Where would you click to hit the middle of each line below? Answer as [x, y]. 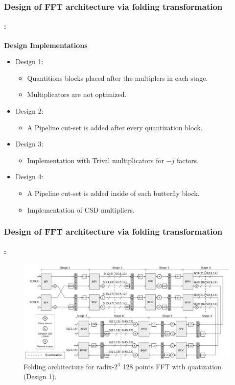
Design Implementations [46, 45]
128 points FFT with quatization [172, 367]
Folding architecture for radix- [69, 367]
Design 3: [29, 144]
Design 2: [29, 111]
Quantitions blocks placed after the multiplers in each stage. [117, 78]
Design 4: [29, 177]
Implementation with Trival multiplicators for [96, 160]
